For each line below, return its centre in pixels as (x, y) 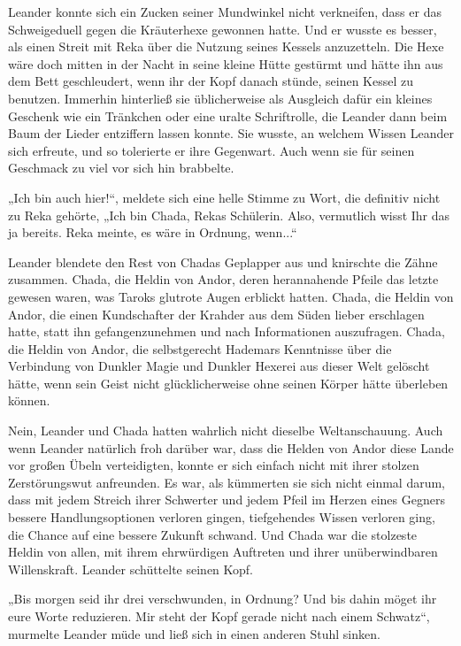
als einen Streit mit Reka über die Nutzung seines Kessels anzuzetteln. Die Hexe (226, 46)
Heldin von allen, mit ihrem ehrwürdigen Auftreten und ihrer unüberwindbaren (223, 552)
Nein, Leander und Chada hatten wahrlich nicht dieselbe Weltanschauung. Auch (226, 431)
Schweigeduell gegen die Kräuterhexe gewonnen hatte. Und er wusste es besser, (223, 29)
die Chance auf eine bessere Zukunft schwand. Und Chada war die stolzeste (213, 534)
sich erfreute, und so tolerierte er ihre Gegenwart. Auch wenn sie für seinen (211, 150)
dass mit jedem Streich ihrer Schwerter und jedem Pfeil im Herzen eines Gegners (227, 500)
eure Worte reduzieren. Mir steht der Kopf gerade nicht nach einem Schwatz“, (219, 616)
